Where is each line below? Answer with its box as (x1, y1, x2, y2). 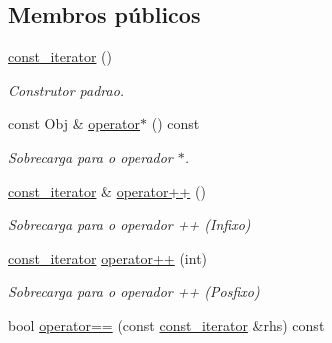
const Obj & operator (8, 113, 141, 134)
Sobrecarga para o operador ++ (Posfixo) (8, 281, 260, 302)
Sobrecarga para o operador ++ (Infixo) (8, 214, 251, 235)
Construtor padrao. (8, 79, 125, 100)
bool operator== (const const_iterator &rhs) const (8, 314, 325, 335)
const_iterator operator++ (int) (8, 247, 208, 268)
